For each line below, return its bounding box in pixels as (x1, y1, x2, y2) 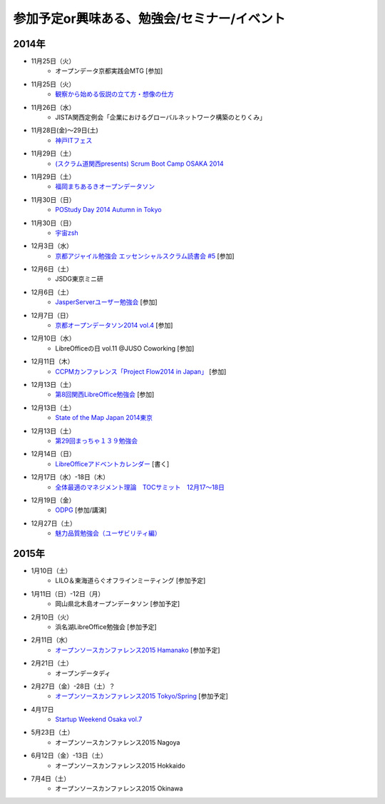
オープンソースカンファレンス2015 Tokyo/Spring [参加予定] (55, 692, 228, 700)
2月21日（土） (31, 659, 73, 668)
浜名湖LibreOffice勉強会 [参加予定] (55, 622, 157, 631)
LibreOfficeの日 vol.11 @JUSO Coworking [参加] (55, 343, 195, 353)
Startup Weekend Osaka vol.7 (55, 715, 143, 724)
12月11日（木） (31, 357, 74, 366)
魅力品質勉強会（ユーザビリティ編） (55, 529, 161, 538)
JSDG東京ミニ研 (55, 275, 103, 283)
